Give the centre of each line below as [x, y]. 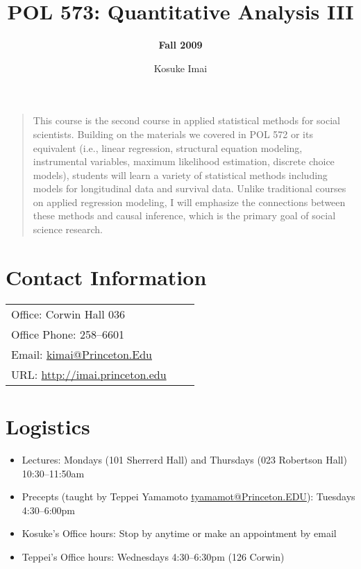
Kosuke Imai [180, 68]
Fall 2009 [180, 45]
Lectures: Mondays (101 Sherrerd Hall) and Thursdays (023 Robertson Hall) [184, 459]
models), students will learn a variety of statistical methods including [180, 175]
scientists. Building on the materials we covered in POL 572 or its [173, 134]
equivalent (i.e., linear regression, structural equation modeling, [168, 147]
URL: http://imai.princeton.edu [89, 374]
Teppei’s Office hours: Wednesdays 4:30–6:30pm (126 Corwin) [153, 556]
